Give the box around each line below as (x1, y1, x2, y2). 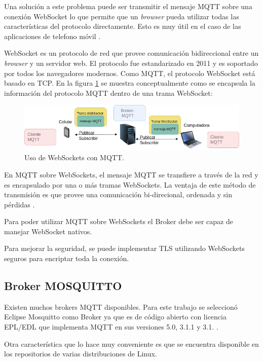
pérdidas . (4, 199, 35, 209)
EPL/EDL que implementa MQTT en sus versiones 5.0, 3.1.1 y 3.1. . (4, 321, 218, 332)
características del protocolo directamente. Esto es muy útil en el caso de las (4, 21, 241, 31)
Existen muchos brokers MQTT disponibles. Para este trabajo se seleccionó (4, 301, 238, 312)
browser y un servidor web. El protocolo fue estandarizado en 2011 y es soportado (4, 57, 258, 68)
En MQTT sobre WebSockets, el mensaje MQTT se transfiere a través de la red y (4, 169, 258, 179)
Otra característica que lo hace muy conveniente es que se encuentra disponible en (4, 338, 259, 349)
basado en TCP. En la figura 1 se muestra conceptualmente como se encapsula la (4, 78, 255, 88)
